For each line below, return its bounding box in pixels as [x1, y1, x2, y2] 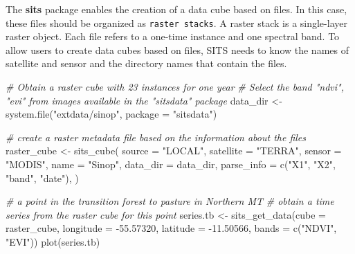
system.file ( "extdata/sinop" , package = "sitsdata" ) [6, 107, 217, 121]
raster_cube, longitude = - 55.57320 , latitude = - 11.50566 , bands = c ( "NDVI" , [6, 221, 337, 235]
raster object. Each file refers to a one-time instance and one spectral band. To [6, 29, 340, 44]
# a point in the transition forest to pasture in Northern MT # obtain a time [6, 194, 334, 208]
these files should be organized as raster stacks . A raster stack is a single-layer [6, 15, 347, 30]
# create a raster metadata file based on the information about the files [6, 129, 307, 144]
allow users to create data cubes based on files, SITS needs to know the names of [6, 42, 349, 57]
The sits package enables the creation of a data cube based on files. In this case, [6, 2, 347, 16]
